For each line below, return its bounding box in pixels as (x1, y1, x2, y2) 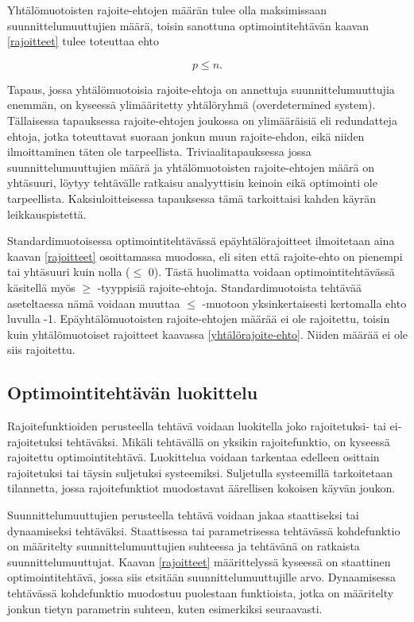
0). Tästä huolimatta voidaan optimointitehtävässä (148, 263, 395, 280)
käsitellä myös (7, 278, 75, 295)
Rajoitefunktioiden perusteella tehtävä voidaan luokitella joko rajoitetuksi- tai (7, 418, 386, 434)
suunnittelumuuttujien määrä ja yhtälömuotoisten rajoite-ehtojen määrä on (7, 158, 374, 175)
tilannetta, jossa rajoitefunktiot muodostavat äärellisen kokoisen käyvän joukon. (7, 480, 396, 496)
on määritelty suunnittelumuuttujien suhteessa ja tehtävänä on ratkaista (7, 538, 360, 554)
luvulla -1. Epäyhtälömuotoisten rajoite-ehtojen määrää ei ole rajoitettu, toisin (7, 310, 390, 327)
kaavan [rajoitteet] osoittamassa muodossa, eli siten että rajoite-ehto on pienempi (7, 247, 403, 264)
